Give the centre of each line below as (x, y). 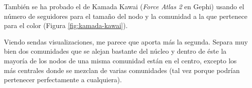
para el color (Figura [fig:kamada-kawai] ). (66, 25)
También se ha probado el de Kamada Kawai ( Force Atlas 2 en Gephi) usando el (124, 6)
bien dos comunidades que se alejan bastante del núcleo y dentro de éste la (115, 51)
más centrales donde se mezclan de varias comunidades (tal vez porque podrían (122, 70)
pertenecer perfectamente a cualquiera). (63, 80)
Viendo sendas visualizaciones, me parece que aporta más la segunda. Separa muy (126, 41)
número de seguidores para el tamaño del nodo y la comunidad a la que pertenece (126, 16)
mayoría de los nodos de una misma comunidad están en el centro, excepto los (120, 60)
